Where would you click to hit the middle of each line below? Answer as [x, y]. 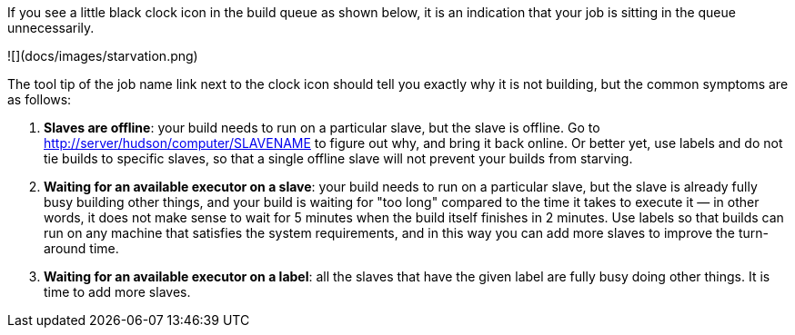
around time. [81, 248]
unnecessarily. [51, 28]
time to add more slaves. [117, 292]
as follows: [40, 99]
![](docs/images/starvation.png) [103, 56]
